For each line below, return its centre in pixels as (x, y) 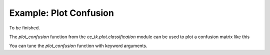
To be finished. (24, 28)
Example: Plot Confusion (62, 13)
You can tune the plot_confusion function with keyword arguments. (78, 46)
